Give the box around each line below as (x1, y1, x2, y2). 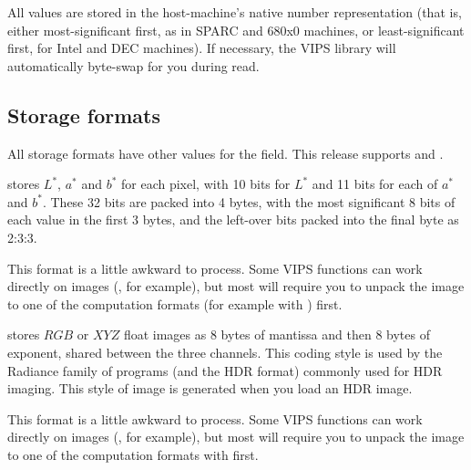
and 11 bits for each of (312, 174, 438, 193)
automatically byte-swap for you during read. (7, 56, 260, 75)
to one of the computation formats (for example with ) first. (7, 294, 343, 313)
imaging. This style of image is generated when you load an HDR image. (7, 379, 413, 398)
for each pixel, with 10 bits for (121, 174, 291, 193)
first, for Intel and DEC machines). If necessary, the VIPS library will (7, 38, 396, 57)
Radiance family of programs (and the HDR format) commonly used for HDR (7, 360, 443, 380)
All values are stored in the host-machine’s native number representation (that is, (7, 3, 462, 21)
